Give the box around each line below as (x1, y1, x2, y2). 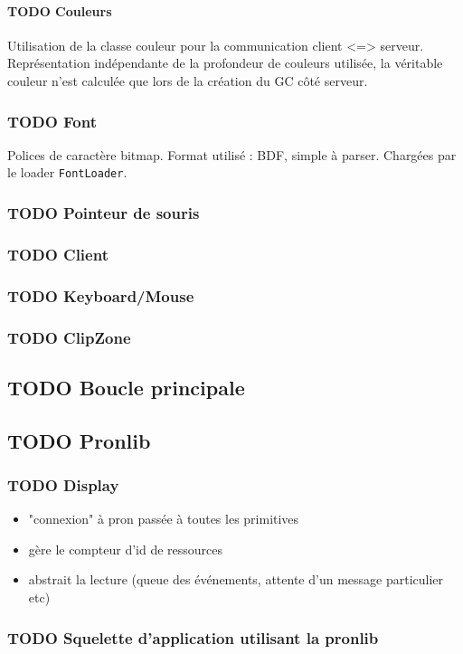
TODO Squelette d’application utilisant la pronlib (7, 626, 379, 649)
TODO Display (7, 473, 119, 496)
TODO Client (7, 242, 109, 265)
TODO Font (7, 109, 97, 132)
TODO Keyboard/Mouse (7, 284, 194, 307)
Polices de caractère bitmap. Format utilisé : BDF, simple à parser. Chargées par (7, 145, 457, 164)
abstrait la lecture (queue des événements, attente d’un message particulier (28, 570, 444, 589)
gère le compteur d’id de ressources (28, 539, 223, 558)
